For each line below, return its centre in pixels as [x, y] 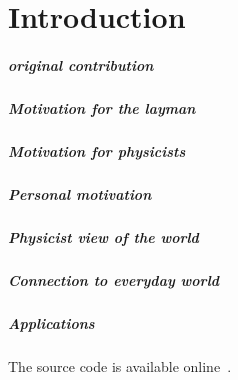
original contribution [81, 64]
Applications [51, 322]
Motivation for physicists [97, 150]
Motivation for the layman [102, 107]
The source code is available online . [120, 365]
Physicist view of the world [103, 236]
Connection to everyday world [114, 279]
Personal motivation [80, 193]
